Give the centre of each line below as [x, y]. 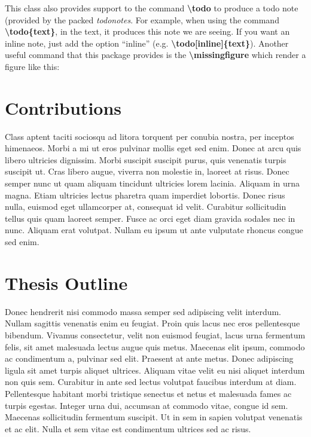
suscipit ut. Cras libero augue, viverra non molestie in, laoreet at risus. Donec [147, 171]
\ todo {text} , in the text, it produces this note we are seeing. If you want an [147, 31]
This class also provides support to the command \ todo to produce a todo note [152, 8]
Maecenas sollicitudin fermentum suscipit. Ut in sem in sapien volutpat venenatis [154, 417]
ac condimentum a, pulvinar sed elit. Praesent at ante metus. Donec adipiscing [149, 358]
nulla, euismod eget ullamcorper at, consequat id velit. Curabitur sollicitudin [146, 207]
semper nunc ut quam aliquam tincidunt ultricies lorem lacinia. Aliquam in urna [153, 183]
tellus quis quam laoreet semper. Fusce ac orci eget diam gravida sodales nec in [150, 218]
